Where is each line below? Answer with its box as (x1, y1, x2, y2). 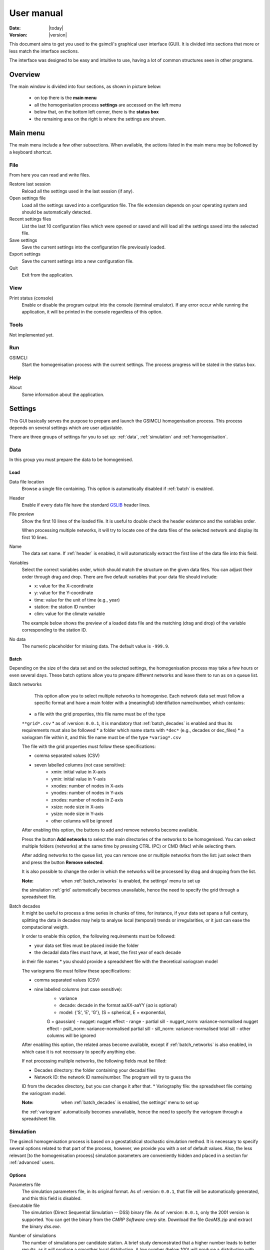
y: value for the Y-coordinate (34, 590, 93, 596)
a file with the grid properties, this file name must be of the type (34, 711, 166, 717)
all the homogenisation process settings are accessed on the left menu (34, 101, 181, 107)
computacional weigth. (21, 924, 69, 930)
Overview (9, 70, 40, 78)
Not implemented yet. (9, 331, 54, 337)
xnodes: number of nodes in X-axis (51, 782, 123, 788)
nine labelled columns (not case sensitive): (34, 986, 122, 992)
